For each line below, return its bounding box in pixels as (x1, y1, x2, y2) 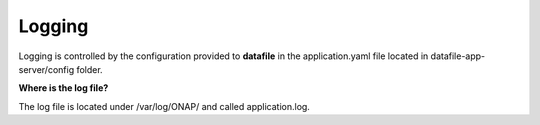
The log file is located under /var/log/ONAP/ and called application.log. (18, 100, 310, 112)
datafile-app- (430, 50, 486, 62)
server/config (18, 63, 75, 75)
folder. (76, 63, 104, 75)
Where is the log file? (18, 82, 109, 94)
